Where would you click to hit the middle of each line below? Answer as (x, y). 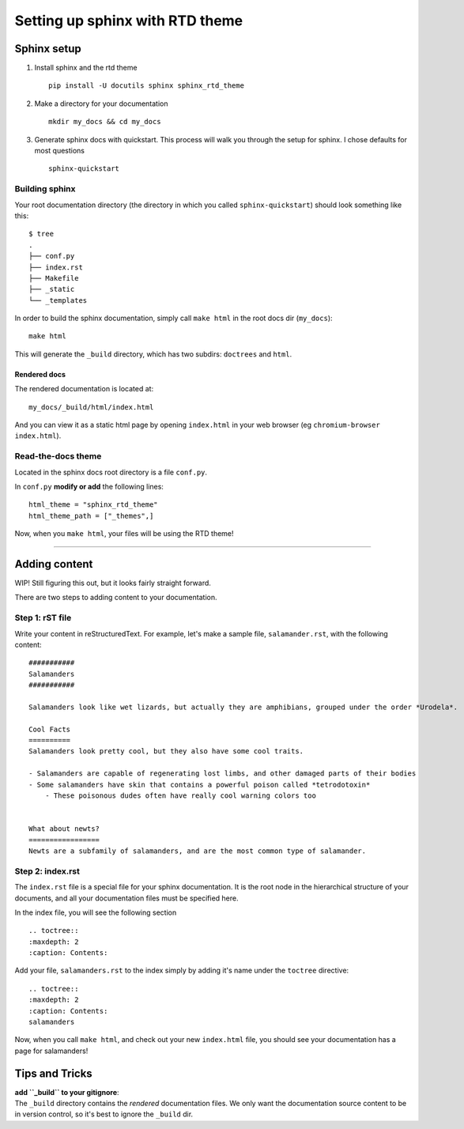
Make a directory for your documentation (102, 104)
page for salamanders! (51, 1051)
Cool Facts (50, 729)
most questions (59, 151)
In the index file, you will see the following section (96, 912)
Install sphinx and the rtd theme (86, 68)
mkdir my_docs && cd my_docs (105, 122)
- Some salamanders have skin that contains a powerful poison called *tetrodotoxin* (200, 784)
